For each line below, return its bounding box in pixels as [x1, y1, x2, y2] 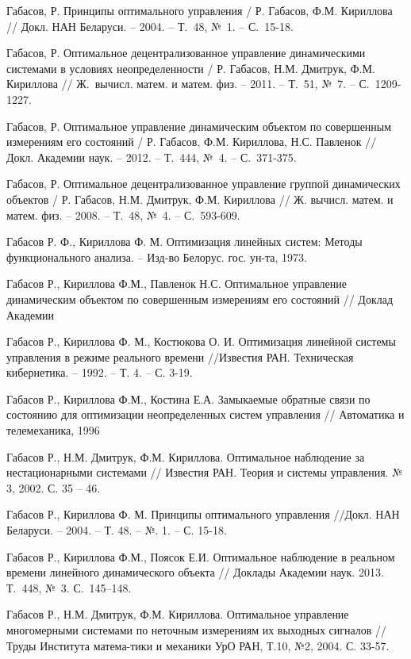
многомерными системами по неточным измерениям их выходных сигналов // [6, 622, 387, 638]
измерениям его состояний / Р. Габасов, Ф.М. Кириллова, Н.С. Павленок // [6, 133, 377, 150]
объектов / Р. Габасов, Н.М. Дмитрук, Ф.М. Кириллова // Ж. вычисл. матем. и [6, 190, 394, 207]
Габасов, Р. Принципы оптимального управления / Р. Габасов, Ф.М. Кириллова [6, 2, 393, 18]
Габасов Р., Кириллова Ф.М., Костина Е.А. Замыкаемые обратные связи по [6, 390, 371, 407]
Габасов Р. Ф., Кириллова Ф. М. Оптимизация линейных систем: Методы [6, 233, 363, 250]
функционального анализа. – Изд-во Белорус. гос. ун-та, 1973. [6, 248, 308, 265]
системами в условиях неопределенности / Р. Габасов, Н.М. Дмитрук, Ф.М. [6, 59, 375, 76]
